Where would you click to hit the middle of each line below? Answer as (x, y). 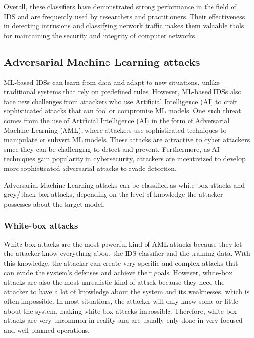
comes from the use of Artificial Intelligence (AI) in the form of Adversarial (117, 120)
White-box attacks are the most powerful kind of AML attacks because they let (123, 243)
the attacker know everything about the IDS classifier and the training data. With (127, 253)
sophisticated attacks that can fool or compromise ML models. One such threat (123, 111)
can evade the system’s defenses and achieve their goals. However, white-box (118, 272)
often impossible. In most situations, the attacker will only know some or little (121, 301)
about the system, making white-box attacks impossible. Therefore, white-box (120, 310)
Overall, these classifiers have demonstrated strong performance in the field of (120, 6)
